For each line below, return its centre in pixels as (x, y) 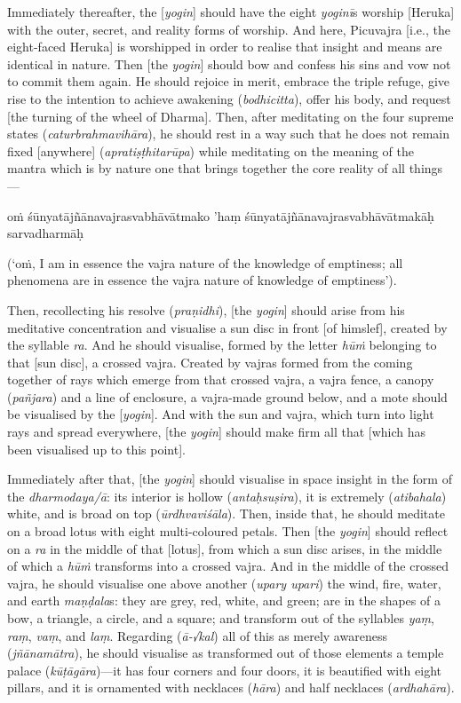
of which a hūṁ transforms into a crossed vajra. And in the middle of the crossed (228, 566)
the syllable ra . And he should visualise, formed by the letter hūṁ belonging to (222, 345)
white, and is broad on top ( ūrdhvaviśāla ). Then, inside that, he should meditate (226, 513)
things (426, 168)
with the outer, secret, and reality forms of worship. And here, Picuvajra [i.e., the (229, 29)
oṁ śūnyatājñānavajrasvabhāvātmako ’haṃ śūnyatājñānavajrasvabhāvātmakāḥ (221, 215)
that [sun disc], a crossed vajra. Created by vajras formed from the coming (210, 362)
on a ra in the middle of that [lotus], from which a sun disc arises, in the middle (225, 548)
